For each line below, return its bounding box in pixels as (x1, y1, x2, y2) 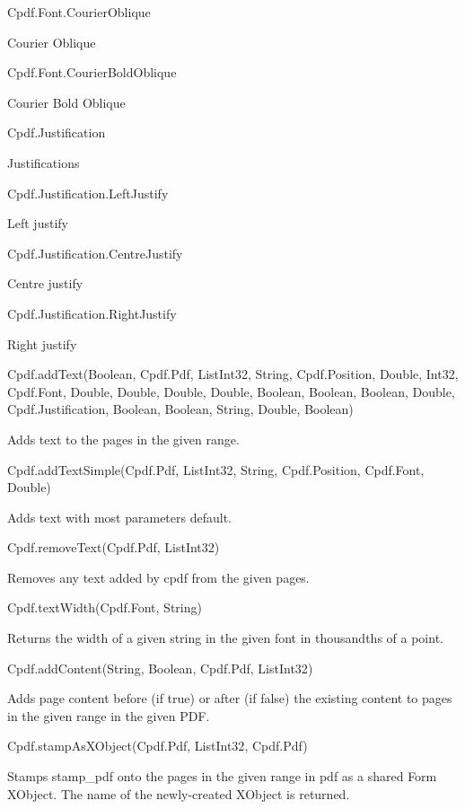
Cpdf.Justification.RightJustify (7, 303, 177, 322)
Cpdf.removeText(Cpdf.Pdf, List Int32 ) (7, 538, 220, 557)
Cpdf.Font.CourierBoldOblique (7, 63, 177, 82)
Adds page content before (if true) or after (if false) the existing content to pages (7, 689, 452, 708)
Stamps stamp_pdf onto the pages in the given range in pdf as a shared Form (7, 767, 437, 786)
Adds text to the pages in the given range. (7, 429, 240, 448)
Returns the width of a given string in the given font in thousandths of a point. (7, 629, 443, 647)
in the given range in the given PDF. (7, 706, 210, 725)
